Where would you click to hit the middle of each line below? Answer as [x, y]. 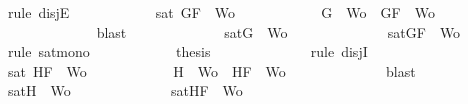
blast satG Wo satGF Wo [278, 31]
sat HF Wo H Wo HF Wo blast [211, 70]
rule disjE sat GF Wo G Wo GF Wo [221, 12]
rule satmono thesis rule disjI [187, 51]
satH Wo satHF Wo [125, 90]
